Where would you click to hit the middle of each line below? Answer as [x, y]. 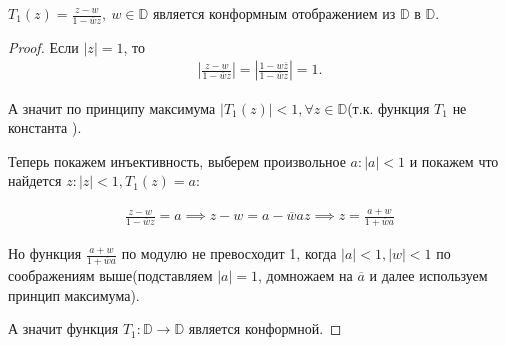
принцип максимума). [74, 294]
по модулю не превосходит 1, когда [229, 253]
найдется [35, 180]
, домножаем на [305, 274]
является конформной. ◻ [265, 328]
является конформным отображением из [274, 13]
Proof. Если [43, 46]
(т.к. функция [388, 107]
